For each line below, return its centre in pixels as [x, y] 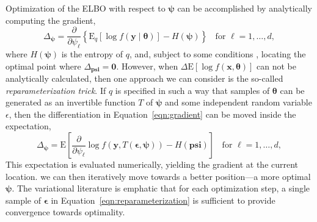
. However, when [147, 66]
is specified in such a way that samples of [192, 90]
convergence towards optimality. [65, 212]
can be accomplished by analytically [245, 8]
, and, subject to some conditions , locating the [218, 54]
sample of [24, 200]
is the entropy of [92, 54]
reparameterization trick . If [56, 90]
